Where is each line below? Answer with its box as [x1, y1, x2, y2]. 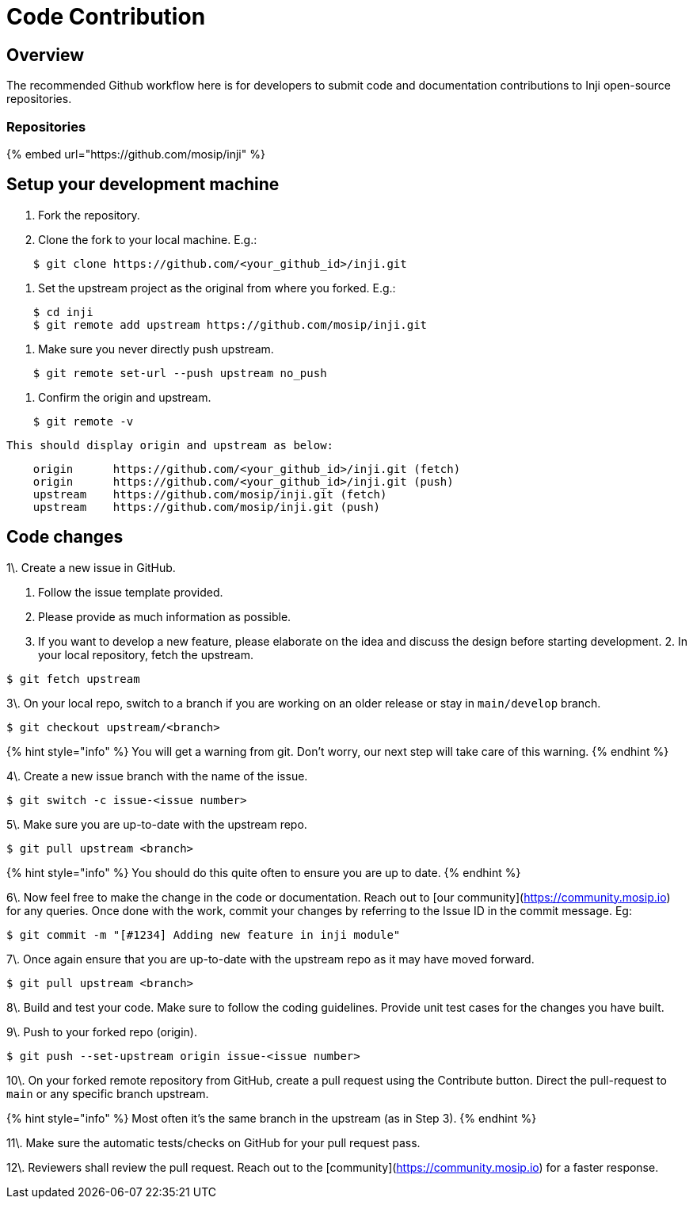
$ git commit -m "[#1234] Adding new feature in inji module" [6, 928, 401, 941]
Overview [6, 44, 85, 65]
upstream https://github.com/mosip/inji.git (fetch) [32, 487, 387, 501]
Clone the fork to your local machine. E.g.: [38, 232, 257, 246]
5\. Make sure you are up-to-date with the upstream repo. [6, 817, 307, 831]
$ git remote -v [32, 414, 134, 428]
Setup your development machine [6, 174, 280, 195]
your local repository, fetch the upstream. [38, 647, 253, 662]
